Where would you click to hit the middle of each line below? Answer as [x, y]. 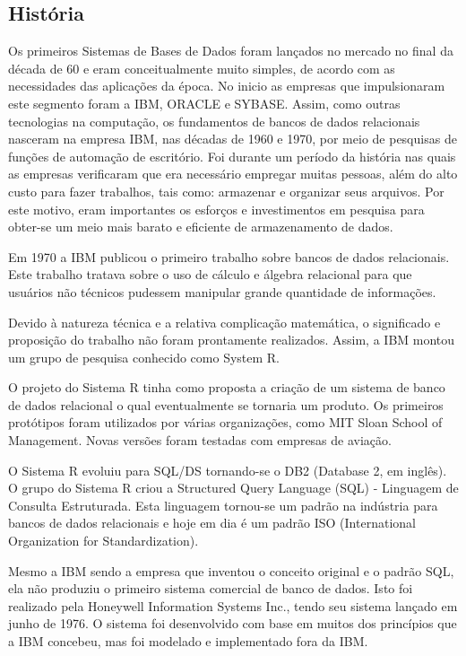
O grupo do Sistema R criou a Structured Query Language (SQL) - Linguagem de [233, 488]
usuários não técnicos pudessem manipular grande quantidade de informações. [222, 291]
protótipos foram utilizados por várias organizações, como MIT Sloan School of [225, 422]
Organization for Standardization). [104, 541]
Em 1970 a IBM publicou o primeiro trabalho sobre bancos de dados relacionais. [229, 256]
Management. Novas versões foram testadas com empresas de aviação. [200, 440]
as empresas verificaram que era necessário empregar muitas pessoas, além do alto [233, 174]
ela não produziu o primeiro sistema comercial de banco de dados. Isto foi [211, 588]
